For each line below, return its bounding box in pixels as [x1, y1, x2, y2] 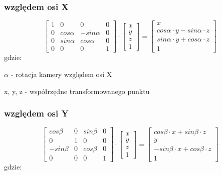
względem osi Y [4, 107, 69, 119]
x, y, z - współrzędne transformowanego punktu [4, 85, 150, 96]
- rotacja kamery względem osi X [11, 68, 112, 79]
